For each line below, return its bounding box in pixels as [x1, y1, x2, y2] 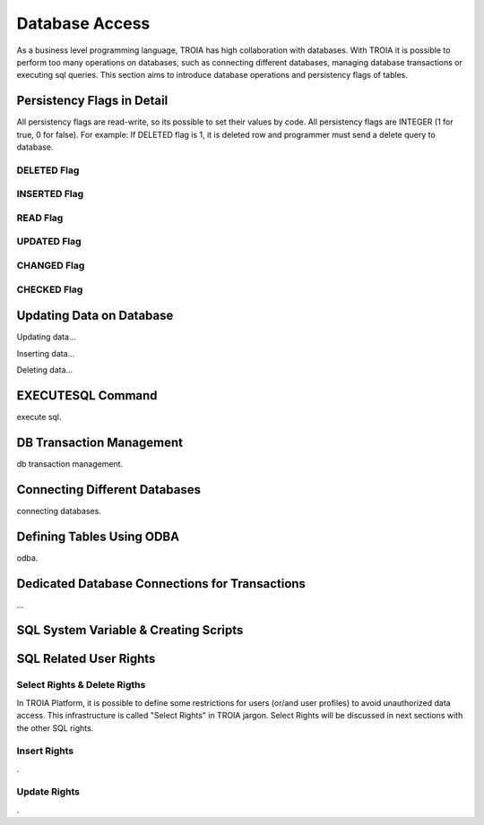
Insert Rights [16, 744, 74, 757]
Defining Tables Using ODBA [16, 529, 179, 544]
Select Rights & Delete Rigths [16, 679, 146, 692]
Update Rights [16, 786, 81, 798]
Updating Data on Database [16, 308, 174, 323]
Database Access [16, 13, 151, 33]
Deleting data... [16, 365, 73, 375]
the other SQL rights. [16, 722, 94, 734]
